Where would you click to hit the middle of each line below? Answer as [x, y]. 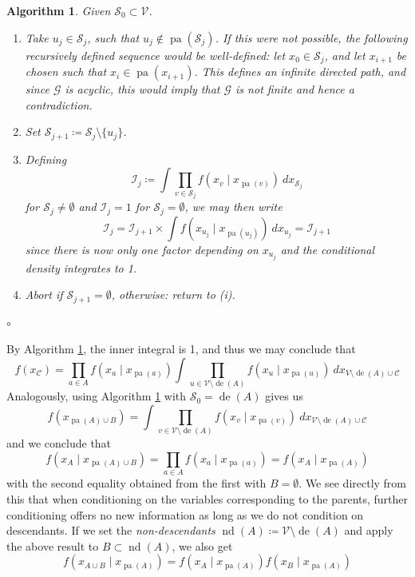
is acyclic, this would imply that [142, 89]
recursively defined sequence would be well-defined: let [155, 55]
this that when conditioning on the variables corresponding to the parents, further [207, 498]
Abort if [44, 294]
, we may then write [233, 207]
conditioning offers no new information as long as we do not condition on [185, 514]
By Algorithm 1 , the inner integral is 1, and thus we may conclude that [181, 349]
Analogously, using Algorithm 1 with [97, 396]
